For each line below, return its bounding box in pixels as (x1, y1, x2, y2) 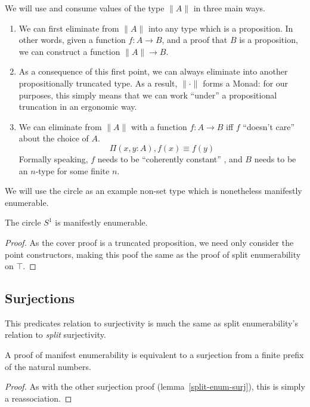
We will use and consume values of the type (5, 2, 165, 14)
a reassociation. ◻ (5, 391, 72, 404)
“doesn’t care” (243, 120, 295, 132)
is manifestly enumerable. (55, 216, 148, 229)
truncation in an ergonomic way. (18, 100, 137, 113)
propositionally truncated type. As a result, (18, 76, 178, 89)
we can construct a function (18, 45, 120, 57)
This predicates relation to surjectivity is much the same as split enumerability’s (5, 316, 298, 329)
